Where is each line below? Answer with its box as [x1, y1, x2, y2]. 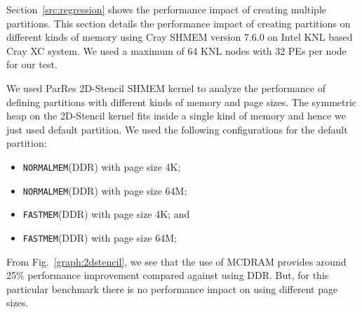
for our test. [6, 57, 58, 72]
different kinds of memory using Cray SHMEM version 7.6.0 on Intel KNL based [6, 30, 353, 44]
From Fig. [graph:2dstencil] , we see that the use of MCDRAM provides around [6, 254, 347, 268]
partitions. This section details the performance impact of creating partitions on [6, 15, 351, 30]
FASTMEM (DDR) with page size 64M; [22, 230, 177, 245]
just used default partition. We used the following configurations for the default [6, 122, 348, 136]
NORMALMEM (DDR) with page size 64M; [22, 183, 187, 197]
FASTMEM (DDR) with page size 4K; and [22, 207, 190, 221]
